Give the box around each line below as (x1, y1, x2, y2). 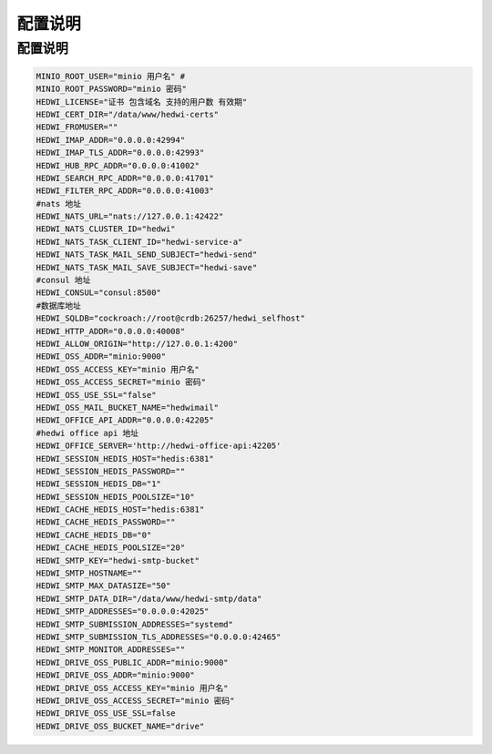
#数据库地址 (36, 301, 82, 311)
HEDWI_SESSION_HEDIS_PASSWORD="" (36, 465, 186, 476)
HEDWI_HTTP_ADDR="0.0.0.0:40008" (36, 326, 186, 336)
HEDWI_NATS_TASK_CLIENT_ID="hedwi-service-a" (36, 237, 243, 247)
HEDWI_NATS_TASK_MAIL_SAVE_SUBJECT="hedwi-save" (36, 262, 258, 272)
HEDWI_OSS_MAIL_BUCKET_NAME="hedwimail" (36, 402, 219, 413)
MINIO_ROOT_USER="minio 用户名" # (36, 71, 186, 81)
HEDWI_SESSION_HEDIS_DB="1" (36, 479, 161, 489)
